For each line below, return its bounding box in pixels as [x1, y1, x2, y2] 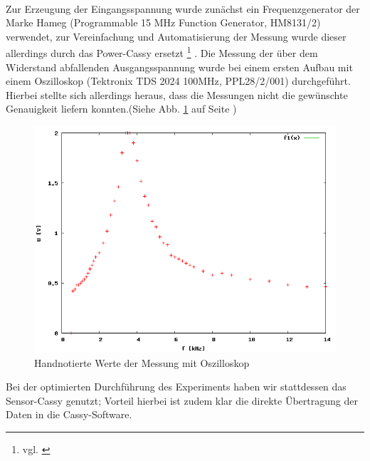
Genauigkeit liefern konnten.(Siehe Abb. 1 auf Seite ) [6, 101, 237, 116]
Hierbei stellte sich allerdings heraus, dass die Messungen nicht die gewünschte [6, 87, 348, 102]
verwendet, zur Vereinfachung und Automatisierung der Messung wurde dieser [6, 29, 347, 43]
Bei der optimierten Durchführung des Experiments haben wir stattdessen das [6, 379, 347, 394]
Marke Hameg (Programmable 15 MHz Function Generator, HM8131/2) [6, 15, 321, 30]
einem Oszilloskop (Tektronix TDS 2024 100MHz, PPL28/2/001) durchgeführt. [6, 73, 351, 88]
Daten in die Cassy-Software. [6, 407, 132, 422]
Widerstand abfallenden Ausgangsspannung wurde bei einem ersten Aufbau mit [6, 59, 353, 74]
